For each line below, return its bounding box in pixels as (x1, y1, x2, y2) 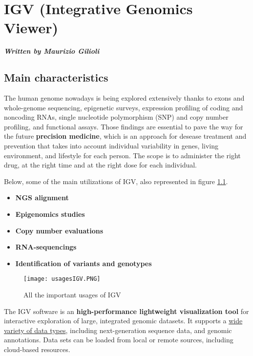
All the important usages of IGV (23, 290, 121, 300)
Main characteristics (4, 70, 108, 85)
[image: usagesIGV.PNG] (23, 275, 101, 283)
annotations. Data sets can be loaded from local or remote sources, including (4, 335, 233, 345)
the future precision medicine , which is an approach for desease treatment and (4, 131, 247, 141)
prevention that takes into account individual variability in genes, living (4, 141, 218, 151)
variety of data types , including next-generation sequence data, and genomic (4, 325, 232, 335)
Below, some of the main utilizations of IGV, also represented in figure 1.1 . (4, 176, 228, 186)
